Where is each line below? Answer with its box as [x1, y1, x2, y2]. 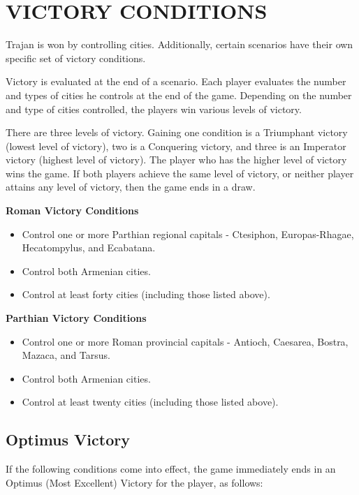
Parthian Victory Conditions [6, 311, 147, 325]
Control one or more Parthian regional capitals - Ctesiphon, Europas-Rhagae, [22, 226, 354, 241]
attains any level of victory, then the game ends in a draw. [6, 179, 256, 194]
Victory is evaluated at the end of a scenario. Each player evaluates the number [6, 74, 346, 89]
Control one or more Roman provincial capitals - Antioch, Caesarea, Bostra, [22, 334, 349, 348]
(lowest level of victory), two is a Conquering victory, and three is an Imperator [6, 138, 346, 153]
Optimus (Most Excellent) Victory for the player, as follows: [6, 475, 263, 489]
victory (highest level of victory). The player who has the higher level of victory [6, 152, 347, 167]
